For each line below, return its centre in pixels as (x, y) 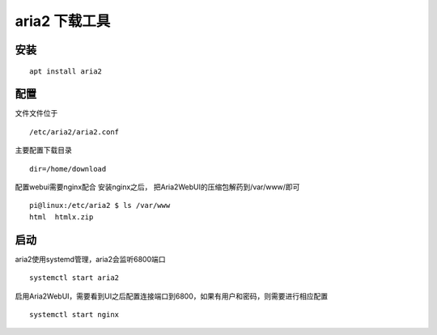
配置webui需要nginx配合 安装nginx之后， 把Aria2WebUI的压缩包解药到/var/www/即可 (157, 187)
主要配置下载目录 (43, 151)
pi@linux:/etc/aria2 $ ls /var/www (100, 206)
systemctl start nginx (74, 314)
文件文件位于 (36, 113)
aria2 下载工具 (63, 21)
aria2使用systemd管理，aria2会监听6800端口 (90, 259)
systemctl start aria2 (74, 278)
